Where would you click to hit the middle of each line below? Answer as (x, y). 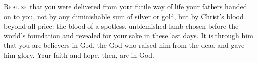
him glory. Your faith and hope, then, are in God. (79, 54)
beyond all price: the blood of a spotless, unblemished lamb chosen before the (121, 26)
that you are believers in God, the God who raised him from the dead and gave (124, 45)
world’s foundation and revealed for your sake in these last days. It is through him (128, 35)
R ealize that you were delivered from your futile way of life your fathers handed (126, 6)
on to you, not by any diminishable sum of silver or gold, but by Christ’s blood (124, 16)
